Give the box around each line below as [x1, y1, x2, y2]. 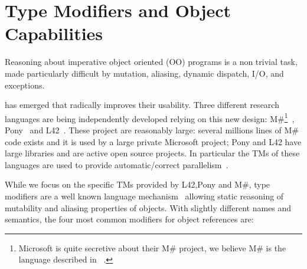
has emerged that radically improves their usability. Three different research [5, 99, 279, 111]
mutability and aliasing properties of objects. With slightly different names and [5, 201, 292, 214]
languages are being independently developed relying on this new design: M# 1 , [5, 110, 295, 124]
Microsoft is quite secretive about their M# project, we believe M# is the [18, 241, 286, 254]
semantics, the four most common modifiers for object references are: [5, 213, 254, 225]
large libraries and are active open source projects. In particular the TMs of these [5, 147, 300, 159]
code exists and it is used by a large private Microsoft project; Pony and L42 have [5, 135, 302, 147]
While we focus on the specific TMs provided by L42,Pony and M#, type [5, 178, 270, 191]
